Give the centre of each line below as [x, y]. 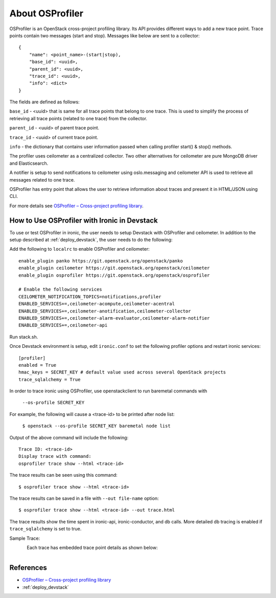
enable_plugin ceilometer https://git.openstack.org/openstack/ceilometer [114, 268]
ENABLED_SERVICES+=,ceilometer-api [63, 325]
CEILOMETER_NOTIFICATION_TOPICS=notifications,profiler [90, 296]
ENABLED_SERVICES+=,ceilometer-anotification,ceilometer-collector [105, 311]
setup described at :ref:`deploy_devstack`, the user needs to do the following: [91, 240]
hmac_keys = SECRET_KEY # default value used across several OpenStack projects [122, 372]
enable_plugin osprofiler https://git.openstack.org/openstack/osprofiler [114, 275]
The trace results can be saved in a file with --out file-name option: [84, 498]
